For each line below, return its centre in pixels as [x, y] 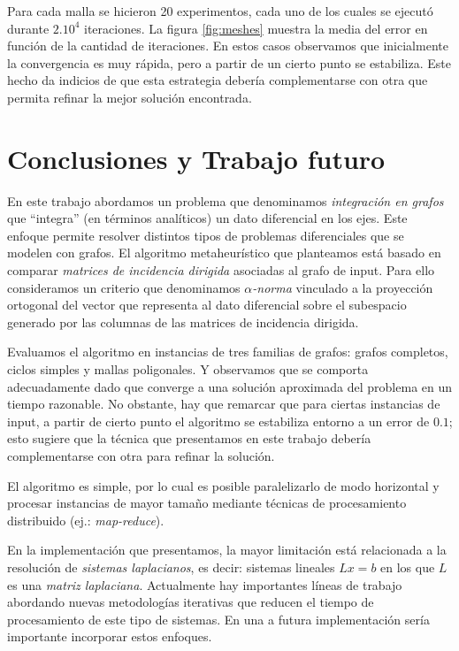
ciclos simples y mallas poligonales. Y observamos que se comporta [188, 369]
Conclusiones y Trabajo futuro [196, 158]
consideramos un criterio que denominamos [124, 287]
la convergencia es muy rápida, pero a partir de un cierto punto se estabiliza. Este [229, 62]
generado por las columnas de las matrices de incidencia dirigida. [183, 322]
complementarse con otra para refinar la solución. [141, 456]
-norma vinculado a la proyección [343, 287]
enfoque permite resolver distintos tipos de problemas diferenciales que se [206, 235]
